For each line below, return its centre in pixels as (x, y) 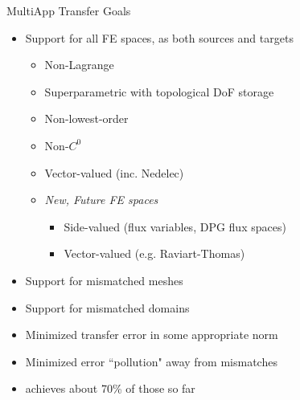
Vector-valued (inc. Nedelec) (114, 172)
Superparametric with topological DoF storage (159, 91)
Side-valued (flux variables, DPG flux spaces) (175, 226)
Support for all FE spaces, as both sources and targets (159, 37)
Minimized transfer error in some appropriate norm (152, 335)
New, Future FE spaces (101, 200)
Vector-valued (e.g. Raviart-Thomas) (154, 253)
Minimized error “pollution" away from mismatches (151, 361)
